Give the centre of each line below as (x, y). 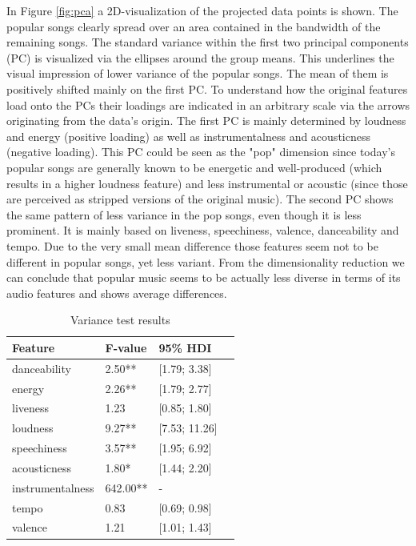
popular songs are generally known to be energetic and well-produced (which (194, 167)
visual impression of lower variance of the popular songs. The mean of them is (198, 73)
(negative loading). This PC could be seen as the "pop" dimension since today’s (201, 152)
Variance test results (120, 320)
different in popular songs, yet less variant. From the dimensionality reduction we (206, 261)
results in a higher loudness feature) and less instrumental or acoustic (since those (207, 183)
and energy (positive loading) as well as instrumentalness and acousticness (188, 136)
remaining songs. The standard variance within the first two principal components (208, 42)
